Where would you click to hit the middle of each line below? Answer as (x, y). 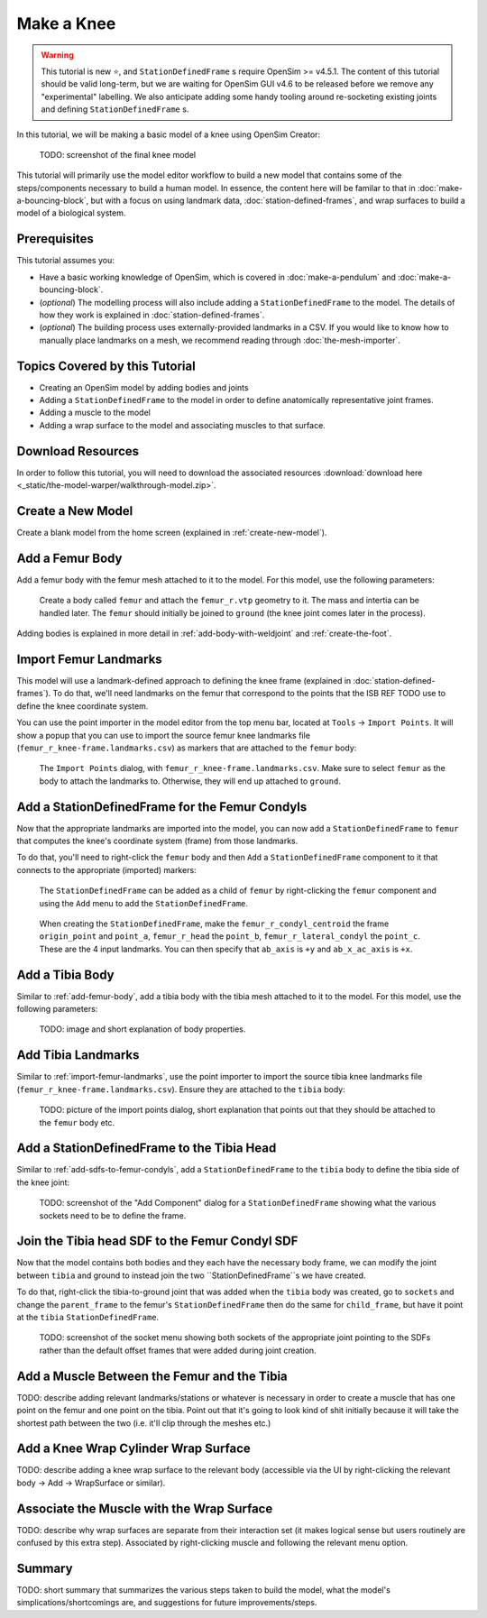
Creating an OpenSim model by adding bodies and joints (144, 387)
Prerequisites (55, 239)
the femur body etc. (77, 1122)
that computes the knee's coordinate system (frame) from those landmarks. (157, 841)
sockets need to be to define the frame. (113, 1215)
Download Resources (78, 451)
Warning (57, 55)
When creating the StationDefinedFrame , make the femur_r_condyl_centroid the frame (214, 924)
